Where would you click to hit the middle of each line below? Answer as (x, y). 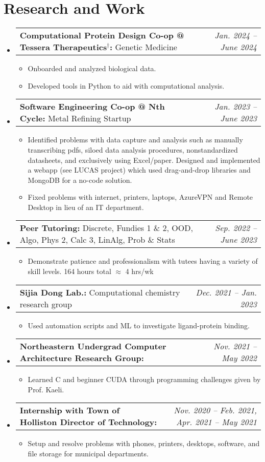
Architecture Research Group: (82, 358)
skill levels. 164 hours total (69, 271)
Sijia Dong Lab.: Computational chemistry (100, 292)
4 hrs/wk (139, 271)
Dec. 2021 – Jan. (226, 292)
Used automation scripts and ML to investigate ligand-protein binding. (139, 325)
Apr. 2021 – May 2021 (216, 422)
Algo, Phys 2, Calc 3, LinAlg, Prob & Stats (97, 240)
